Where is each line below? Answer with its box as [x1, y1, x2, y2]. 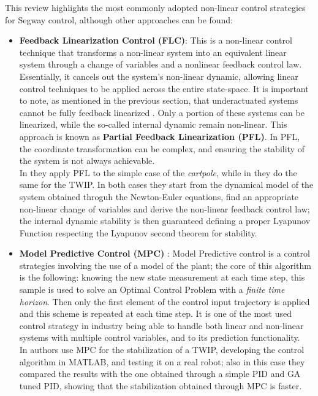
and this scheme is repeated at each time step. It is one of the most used [19, 307, 292, 320]
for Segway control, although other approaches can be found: [5, 13, 233, 26]
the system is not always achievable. [19, 154, 155, 167]
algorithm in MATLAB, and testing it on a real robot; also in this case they [19, 355, 305, 368]
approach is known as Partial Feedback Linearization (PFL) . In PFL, [19, 130, 300, 142]
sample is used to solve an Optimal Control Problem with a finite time [19, 283, 285, 296]
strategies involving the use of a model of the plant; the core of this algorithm [19, 258, 311, 271]
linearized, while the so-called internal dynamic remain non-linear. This [19, 118, 287, 131]
